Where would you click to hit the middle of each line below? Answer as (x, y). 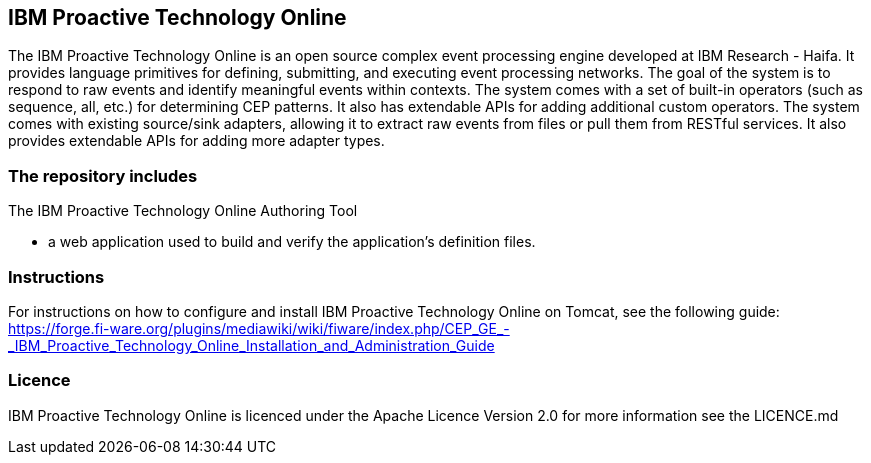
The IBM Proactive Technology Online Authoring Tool (183, 211)
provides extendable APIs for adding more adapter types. (196, 141)
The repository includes (103, 175)
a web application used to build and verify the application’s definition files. (292, 242)
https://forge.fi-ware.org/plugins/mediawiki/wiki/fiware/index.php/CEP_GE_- (259, 328)
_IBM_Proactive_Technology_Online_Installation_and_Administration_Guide (251, 345)
